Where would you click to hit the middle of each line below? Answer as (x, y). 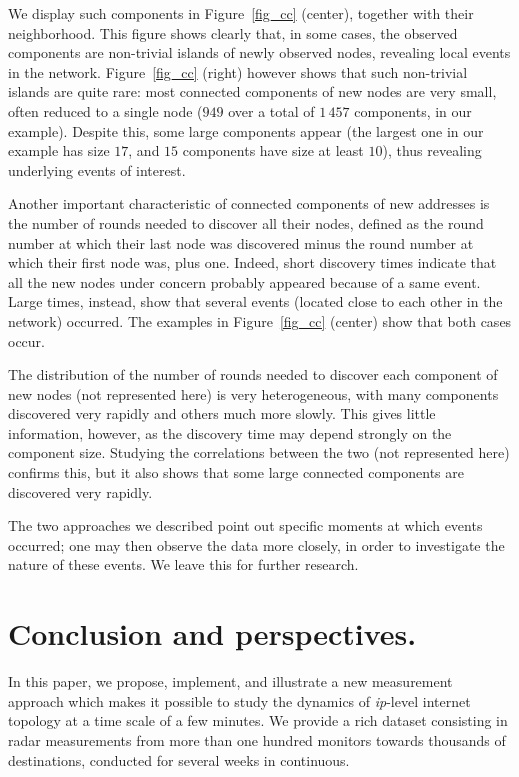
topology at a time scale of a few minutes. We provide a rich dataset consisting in (258, 720)
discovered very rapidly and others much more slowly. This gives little (222, 413)
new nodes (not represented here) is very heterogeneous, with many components (253, 393)
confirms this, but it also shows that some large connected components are (236, 472)
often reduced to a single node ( (105, 110)
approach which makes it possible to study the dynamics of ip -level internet (239, 700)
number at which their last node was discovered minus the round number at (241, 242)
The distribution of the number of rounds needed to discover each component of (253, 374)
